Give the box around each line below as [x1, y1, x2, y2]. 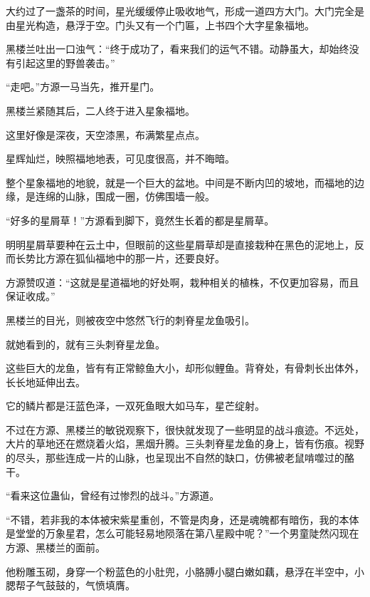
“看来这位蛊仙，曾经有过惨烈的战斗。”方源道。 [6, 488, 220, 503]
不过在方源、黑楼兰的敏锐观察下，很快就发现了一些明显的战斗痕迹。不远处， [6, 422, 364, 437]
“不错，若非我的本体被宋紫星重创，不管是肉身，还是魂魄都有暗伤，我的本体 [6, 512, 359, 526]
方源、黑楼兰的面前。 [6, 540, 105, 555]
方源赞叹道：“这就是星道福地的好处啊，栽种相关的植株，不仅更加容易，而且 [6, 274, 359, 289]
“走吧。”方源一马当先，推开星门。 [6, 79, 160, 94]
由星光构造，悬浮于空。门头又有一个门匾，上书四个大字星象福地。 [6, 17, 314, 32]
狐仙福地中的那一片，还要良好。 [75, 251, 225, 266]
